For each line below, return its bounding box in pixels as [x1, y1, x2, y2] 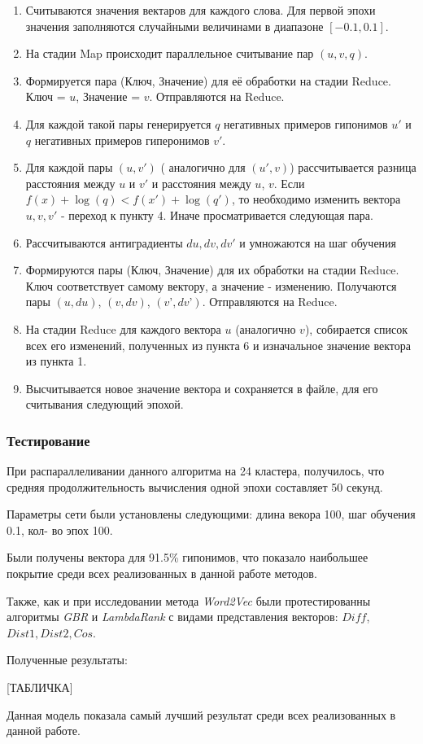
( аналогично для [160, 159, 246, 176]
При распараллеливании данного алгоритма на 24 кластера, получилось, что [7, 462, 385, 479]
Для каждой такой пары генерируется [25, 115, 211, 132]
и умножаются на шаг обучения [239, 234, 397, 251]
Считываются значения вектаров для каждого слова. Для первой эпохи [25, 2, 376, 18]
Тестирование [7, 430, 90, 450]
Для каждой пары [25, 159, 113, 176]
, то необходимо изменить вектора [231, 190, 401, 208]
